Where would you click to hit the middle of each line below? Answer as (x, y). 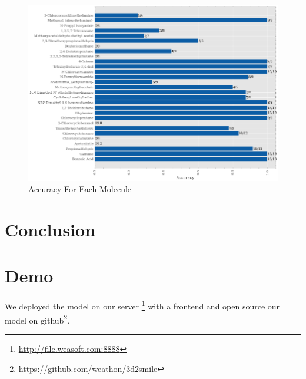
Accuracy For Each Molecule (80, 189)
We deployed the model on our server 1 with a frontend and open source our (142, 305)
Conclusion (50, 230)
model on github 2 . (37, 319)
